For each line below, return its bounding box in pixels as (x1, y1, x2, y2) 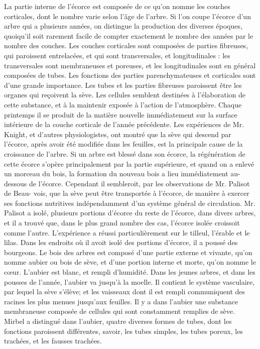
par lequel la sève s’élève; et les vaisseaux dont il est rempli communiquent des (4, 286, 245, 297)
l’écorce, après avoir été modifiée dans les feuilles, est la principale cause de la (4, 139, 243, 149)
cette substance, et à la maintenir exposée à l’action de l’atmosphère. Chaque (4, 99, 242, 109)
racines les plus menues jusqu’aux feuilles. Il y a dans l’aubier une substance (4, 296, 238, 306)
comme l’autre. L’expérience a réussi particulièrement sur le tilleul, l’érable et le (4, 227, 250, 238)
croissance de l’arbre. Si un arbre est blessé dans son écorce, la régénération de (4, 148, 245, 159)
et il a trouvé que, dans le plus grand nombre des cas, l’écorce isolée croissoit (4, 217, 240, 228)
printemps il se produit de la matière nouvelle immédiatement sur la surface (4, 109, 237, 120)
